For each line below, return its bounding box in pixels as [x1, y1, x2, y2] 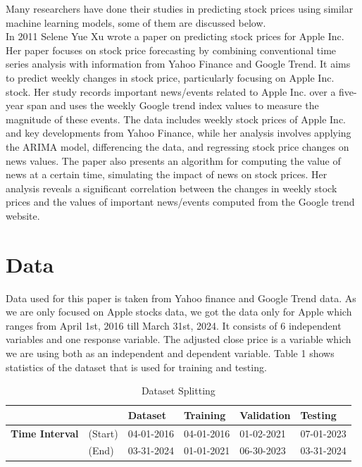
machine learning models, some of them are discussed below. [6, 15, 266, 30]
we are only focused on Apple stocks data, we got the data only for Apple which [6, 304, 352, 319]
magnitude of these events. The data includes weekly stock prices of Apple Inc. [6, 111, 346, 126]
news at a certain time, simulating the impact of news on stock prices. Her [6, 167, 327, 182]
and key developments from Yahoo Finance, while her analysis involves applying [6, 125, 351, 140]
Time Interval [11, 425, 79, 440]
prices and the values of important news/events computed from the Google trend [6, 194, 355, 209]
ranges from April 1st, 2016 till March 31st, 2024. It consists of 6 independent [6, 318, 342, 332]
